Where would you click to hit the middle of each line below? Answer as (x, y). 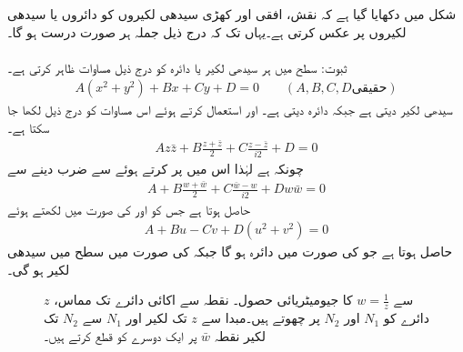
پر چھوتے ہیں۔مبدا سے (261, 318)
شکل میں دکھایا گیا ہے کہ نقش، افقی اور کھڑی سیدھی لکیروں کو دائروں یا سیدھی (232, 14)
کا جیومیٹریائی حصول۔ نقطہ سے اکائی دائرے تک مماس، (203, 300)
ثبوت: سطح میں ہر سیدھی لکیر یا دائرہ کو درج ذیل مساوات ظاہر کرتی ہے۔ (177, 67)
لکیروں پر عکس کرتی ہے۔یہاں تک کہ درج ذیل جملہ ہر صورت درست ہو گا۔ (207, 31)
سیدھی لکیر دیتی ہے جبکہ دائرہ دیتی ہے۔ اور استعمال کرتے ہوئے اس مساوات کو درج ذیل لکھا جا (230, 110)
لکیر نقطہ (240, 335)
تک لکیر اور (156, 318)
